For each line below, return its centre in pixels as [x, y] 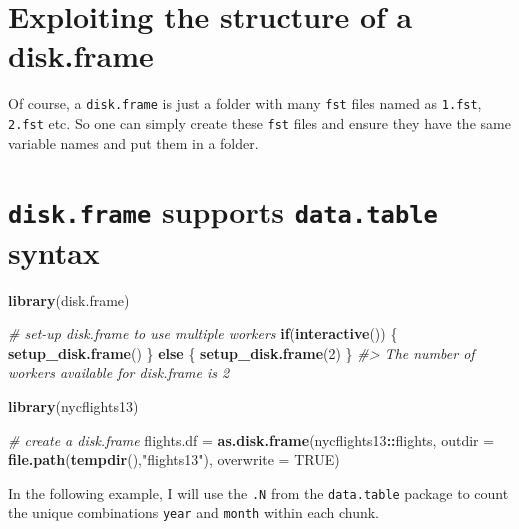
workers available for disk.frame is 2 [119, 372]
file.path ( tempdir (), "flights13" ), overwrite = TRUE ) [174, 459]
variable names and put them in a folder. [133, 142]
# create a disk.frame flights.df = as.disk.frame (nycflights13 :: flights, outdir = [251, 439]
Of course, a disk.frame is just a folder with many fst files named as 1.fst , [245, 103]
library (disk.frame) [69, 299]
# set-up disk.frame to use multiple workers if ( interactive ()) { [203, 333]
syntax [54, 251]
